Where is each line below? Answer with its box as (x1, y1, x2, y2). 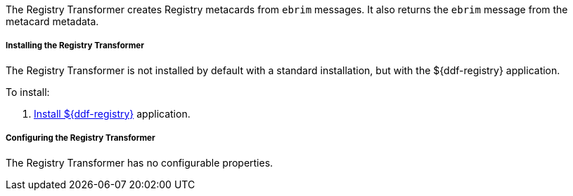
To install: (6, 85, 50, 98)
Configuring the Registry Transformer (6, 133, 155, 143)
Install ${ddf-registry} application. (34, 107, 191, 120)
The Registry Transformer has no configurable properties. (6, 156, 273, 169)
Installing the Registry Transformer (6, 41, 144, 51)
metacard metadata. (6, 15, 99, 27)
